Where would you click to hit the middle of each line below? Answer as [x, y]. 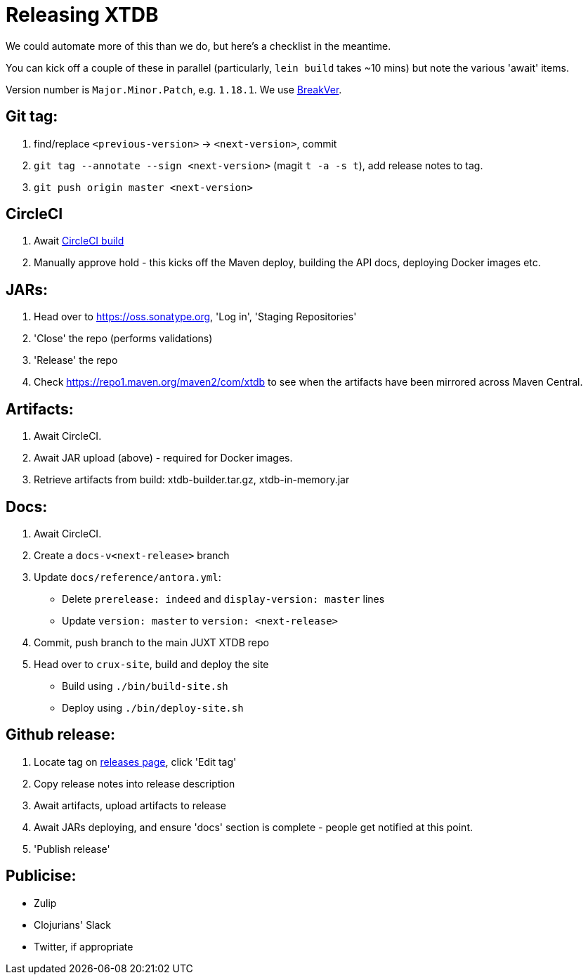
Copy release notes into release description [135, 783]
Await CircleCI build [79, 241]
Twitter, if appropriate [84, 946]
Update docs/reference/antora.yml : [128, 577]
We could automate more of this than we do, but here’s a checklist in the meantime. [198, 46]
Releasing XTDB [82, 15]
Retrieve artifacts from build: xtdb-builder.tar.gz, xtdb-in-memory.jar [192, 480]
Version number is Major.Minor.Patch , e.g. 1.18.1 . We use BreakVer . [174, 89]
